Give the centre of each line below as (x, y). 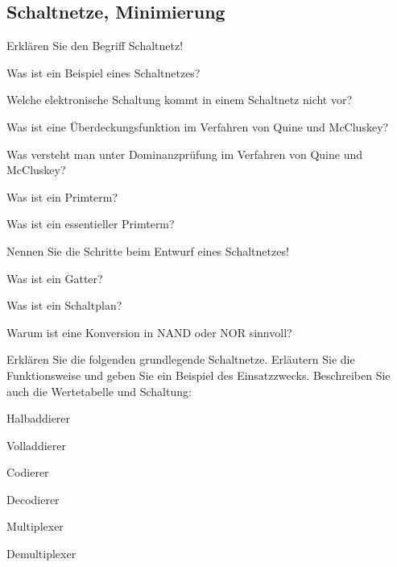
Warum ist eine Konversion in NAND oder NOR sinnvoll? (149, 332)
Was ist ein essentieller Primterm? (91, 224)
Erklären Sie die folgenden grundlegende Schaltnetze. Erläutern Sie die (181, 359)
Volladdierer (36, 445)
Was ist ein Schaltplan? (64, 305)
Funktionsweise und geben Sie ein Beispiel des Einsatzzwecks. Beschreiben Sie (198, 375)
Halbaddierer (39, 418)
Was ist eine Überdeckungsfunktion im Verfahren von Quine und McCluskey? (198, 126)
